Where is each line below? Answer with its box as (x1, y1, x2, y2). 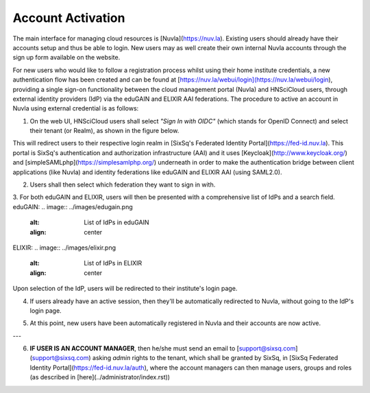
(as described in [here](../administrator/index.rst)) (29, 373, 171, 381)
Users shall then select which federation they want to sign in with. (29, 180, 216, 189)
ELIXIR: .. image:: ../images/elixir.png (12, 243, 116, 252)
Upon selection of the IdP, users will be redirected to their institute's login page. (12, 285, 238, 293)
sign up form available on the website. (12, 53, 121, 62)
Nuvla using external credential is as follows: (12, 104, 139, 112)
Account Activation (12, 10, 125, 25)
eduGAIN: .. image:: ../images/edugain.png (12, 202, 133, 211)
